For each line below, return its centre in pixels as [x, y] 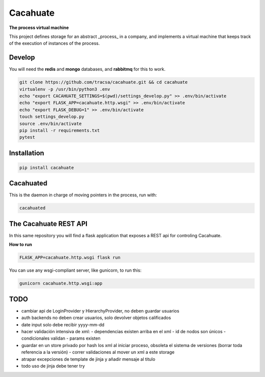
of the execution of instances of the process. [54, 43]
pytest [27, 137]
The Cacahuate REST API [48, 224]
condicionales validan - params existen [61, 338]
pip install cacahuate [47, 168]
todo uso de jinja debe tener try [53, 366]
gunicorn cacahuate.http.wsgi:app [61, 283]
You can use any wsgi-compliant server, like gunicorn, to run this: [75, 270]
